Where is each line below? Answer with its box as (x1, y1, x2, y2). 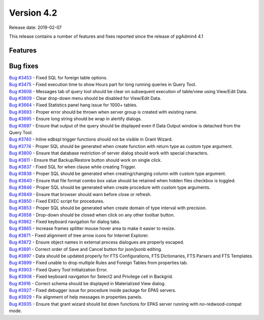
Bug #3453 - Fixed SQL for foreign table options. (9, 74, 108, 80)
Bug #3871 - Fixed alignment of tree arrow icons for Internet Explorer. (9, 232, 149, 238)
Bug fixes (9, 62, 39, 70)
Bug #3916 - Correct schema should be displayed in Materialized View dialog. (9, 280, 166, 286)
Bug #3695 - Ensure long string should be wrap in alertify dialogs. (9, 116, 142, 122)
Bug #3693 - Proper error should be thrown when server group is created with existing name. (9, 109, 198, 115)
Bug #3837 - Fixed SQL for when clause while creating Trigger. (9, 164, 136, 170)
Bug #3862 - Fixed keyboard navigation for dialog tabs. (9, 219, 121, 225)
